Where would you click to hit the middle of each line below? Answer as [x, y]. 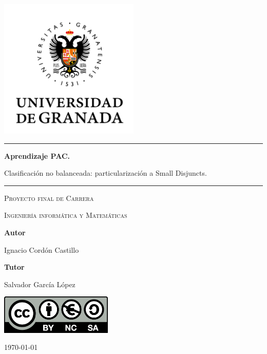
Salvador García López [40, 284]
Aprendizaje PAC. [37, 155]
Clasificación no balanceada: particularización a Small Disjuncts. [106, 173]
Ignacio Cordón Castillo [42, 249]
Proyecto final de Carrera [49, 198]
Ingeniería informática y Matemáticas [66, 215]
